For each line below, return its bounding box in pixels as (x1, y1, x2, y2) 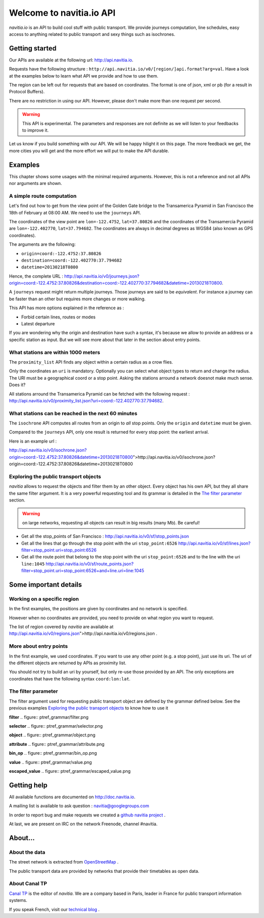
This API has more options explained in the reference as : (9, 305, 124, 311)
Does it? (9, 382, 26, 388)
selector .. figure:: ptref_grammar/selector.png (9, 723, 103, 729)
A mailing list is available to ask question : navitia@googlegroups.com (9, 803, 149, 809)
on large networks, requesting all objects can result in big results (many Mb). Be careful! (22, 520, 200, 525)
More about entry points (9, 643, 68, 650)
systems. (9, 897, 27, 903)
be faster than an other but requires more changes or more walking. (9, 296, 146, 302)
